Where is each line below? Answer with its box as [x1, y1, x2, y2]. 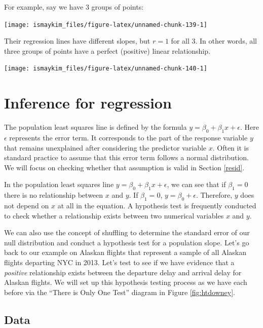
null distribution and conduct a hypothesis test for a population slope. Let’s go [4, 237, 249, 247]
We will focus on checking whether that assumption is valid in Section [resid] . [4, 162, 245, 172]
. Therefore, [196, 190, 233, 200]
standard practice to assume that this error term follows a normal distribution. [4, 152, 249, 163]
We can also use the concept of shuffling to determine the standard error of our [4, 227, 250, 238]
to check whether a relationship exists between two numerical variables [4, 210, 224, 221]
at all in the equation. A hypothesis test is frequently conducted [57, 200, 256, 210]
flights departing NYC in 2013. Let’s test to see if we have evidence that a [4, 257, 235, 267]
